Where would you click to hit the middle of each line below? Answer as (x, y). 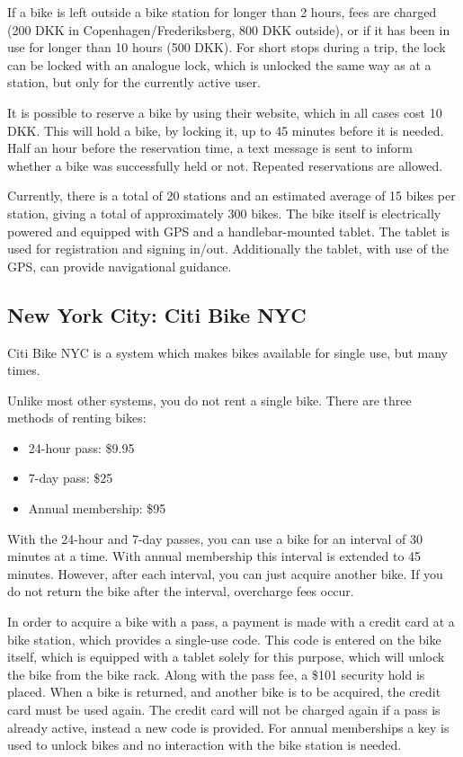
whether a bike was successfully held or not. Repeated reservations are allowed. (225, 165)
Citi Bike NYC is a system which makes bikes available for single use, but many (227, 352)
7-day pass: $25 (71, 478)
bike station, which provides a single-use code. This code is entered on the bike (224, 639)
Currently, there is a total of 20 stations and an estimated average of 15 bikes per (231, 196)
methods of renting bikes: (77, 418)
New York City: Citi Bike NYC (157, 314)
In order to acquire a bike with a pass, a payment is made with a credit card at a (231, 622)
